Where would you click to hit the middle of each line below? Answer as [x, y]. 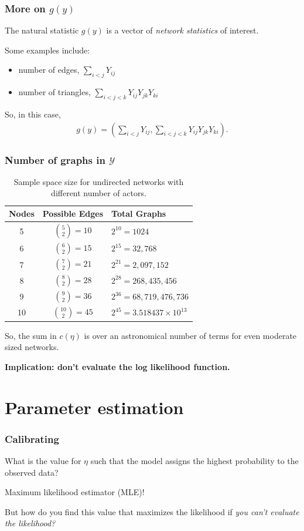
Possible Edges [73, 214]
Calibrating [32, 438]
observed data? [32, 472]
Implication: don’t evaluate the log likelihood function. [117, 366]
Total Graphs [139, 214]
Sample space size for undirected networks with [99, 181]
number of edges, [49, 70]
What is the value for [43, 461]
